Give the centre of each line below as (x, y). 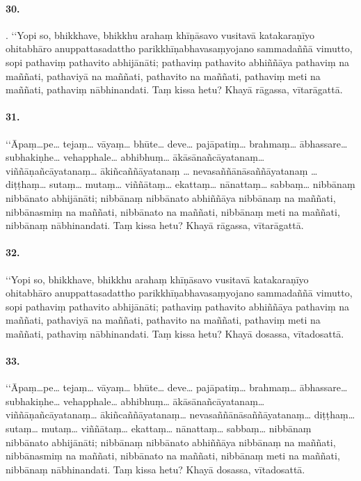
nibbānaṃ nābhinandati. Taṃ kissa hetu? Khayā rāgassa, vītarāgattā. (155, 225)
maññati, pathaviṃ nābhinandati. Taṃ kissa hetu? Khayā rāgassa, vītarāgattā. (174, 89)
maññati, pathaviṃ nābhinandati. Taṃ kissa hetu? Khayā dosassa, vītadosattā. (175, 333)
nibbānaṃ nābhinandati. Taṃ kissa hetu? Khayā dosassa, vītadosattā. (155, 469)
